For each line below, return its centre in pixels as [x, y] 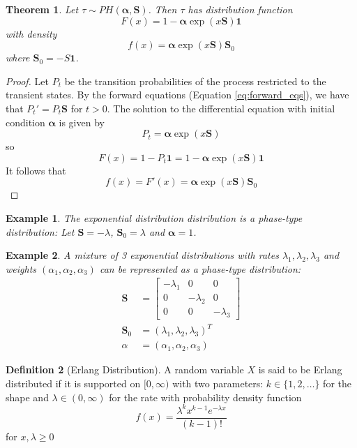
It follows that [36, 170]
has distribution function [240, 9]
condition [25, 122]
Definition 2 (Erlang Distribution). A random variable [125, 369]
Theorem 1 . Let [42, 9]
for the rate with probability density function [205, 397]
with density [31, 33]
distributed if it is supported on [73, 383]
